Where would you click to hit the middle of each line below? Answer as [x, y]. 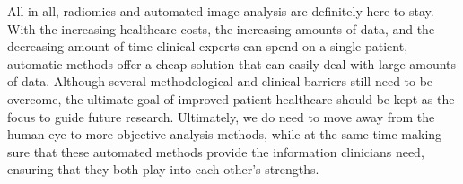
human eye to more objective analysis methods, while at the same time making [225, 134]
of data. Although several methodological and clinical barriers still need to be [220, 81]
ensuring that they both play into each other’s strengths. [163, 169]
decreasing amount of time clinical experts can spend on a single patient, [208, 46]
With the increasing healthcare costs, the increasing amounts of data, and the [221, 28]
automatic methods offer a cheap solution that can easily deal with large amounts [232, 63]
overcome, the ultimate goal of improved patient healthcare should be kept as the [231, 98]
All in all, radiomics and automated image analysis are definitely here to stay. [221, 11]
